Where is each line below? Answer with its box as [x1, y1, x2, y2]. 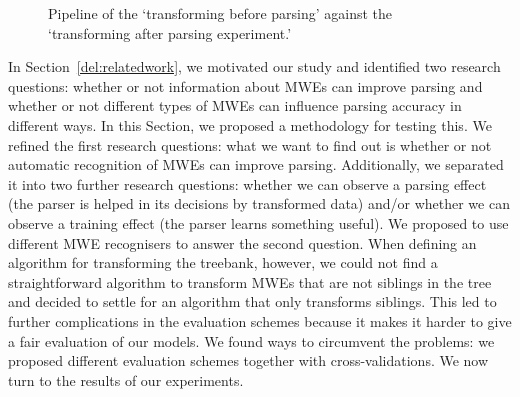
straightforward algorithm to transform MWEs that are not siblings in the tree [8, 271, 492, 292]
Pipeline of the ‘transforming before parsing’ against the [48, 3, 393, 23]
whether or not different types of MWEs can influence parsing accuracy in [8, 95, 462, 116]
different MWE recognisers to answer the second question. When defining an [8, 232, 477, 253]
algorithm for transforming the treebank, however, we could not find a [8, 252, 438, 273]
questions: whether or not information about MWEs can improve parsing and [8, 75, 483, 96]
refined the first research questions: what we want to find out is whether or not [8, 134, 492, 155]
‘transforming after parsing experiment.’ [48, 22, 292, 43]
